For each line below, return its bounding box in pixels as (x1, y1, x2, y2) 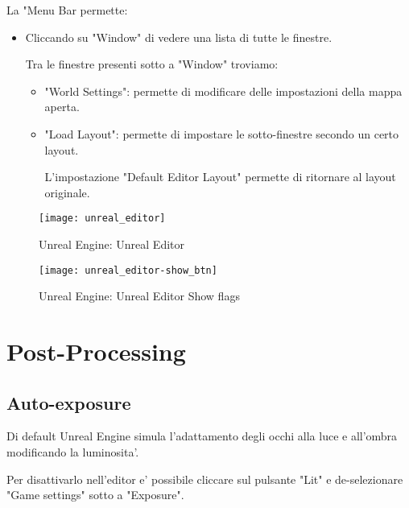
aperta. (44, 98, 80, 115)
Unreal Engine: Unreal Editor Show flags (39, 287, 240, 304)
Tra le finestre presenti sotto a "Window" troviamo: (25, 56, 279, 72)
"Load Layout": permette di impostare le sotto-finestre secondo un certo (44, 125, 399, 142)
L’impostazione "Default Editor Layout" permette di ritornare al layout (44, 168, 396, 185)
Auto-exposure (6, 390, 131, 415)
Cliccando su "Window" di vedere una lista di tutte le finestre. (25, 28, 333, 45)
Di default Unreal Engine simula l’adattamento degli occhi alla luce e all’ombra (6, 427, 398, 444)
